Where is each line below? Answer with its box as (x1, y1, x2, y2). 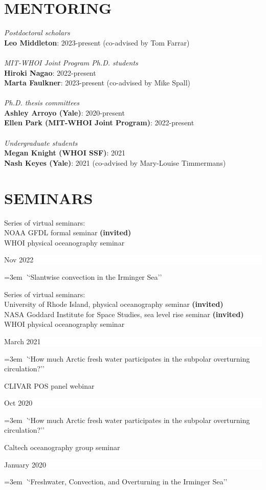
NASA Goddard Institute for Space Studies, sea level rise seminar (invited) (4, 308, 244, 319)
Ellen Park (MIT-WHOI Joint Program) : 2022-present (4, 117, 194, 128)
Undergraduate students (4, 137, 78, 148)
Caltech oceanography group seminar (4, 442, 120, 453)
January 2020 (4, 459, 46, 470)
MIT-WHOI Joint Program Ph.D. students (4, 57, 138, 68)
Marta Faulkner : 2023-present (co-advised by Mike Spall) (4, 77, 191, 88)
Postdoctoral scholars (4, 27, 70, 38)
